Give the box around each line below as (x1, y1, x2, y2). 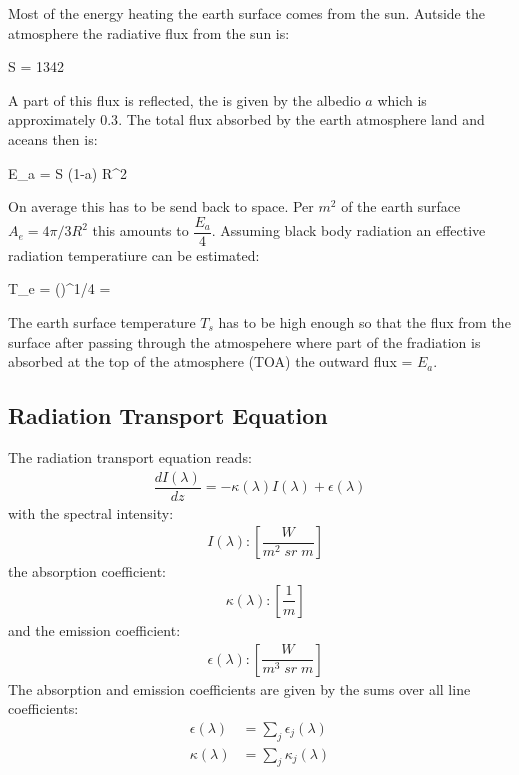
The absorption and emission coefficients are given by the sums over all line (8, 678, 471, 699)
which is (377, 89, 427, 110)
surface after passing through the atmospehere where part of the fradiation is (8, 331, 481, 352)
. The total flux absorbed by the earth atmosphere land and (118, 109, 485, 130)
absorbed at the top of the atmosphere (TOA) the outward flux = (8, 351, 413, 372)
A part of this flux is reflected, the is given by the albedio (8, 89, 361, 110)
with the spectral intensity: (8, 502, 174, 523)
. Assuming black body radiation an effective (211, 220, 486, 241)
